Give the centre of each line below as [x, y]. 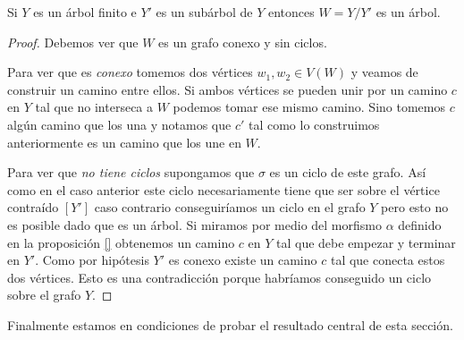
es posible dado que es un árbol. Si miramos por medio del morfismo [194, 224]
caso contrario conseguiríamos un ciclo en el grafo [230, 207]
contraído [33, 207]
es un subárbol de [204, 12]
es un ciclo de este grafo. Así [348, 172]
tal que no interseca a [94, 107]
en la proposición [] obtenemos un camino [121, 242]
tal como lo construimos [314, 124]
